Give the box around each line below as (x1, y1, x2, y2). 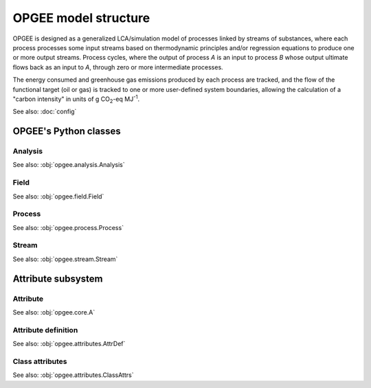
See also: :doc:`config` (12, 107, 77, 116)
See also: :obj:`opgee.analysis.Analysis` (12, 161, 125, 169)
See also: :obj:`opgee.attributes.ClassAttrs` (12, 371, 134, 379)
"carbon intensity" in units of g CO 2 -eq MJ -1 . (12, 93, 140, 104)
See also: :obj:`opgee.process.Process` (12, 223, 124, 231)
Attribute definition (12, 325, 78, 334)
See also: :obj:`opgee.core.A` (12, 308, 95, 317)
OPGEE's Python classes (12, 126, 122, 137)
